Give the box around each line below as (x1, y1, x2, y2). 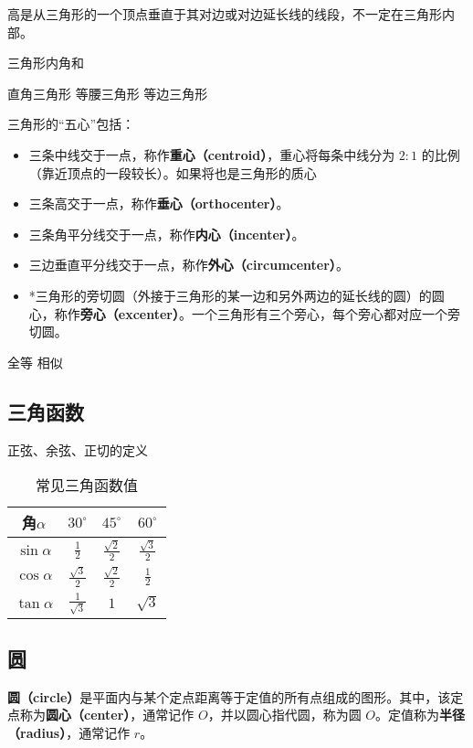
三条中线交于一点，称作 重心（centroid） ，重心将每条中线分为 (28, 144, 395, 164)
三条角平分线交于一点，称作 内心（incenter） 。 (28, 224, 305, 243)
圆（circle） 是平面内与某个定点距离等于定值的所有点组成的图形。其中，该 (7, 687, 451, 706)
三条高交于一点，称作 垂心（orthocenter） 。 (28, 194, 289, 213)
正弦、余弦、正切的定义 (7, 440, 148, 459)
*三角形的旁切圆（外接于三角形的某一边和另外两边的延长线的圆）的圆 (28, 285, 445, 305)
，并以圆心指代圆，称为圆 (207, 705, 362, 724)
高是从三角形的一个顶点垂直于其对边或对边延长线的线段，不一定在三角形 (7, 5, 442, 23)
